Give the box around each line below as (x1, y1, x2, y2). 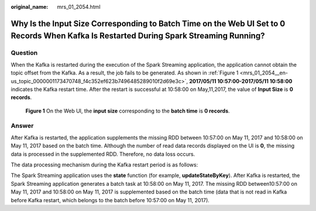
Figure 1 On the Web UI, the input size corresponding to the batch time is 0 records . (25, 107, 231, 114)
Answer (11, 122, 34, 130)
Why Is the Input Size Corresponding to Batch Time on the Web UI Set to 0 (11, 18, 286, 29)
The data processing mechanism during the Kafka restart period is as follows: (11, 161, 198, 168)
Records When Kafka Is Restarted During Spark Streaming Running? (11, 31, 265, 41)
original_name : (11, 4, 49, 10)
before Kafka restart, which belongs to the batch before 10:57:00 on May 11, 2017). (11, 196, 210, 203)
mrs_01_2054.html (57, 4, 101, 10)
